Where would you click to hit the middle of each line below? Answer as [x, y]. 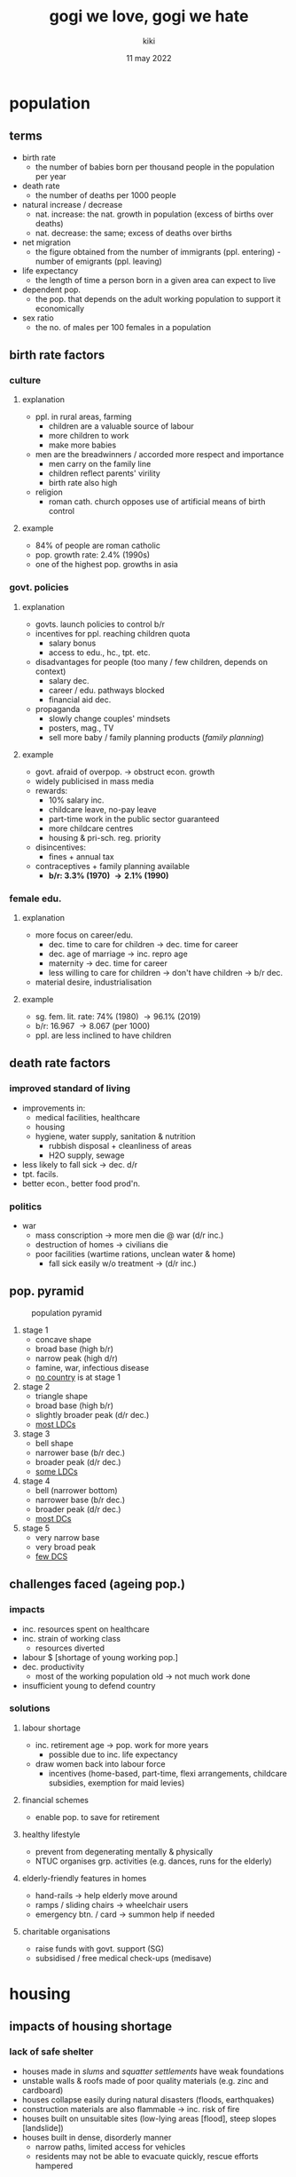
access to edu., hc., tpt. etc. [99, 652]
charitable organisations [66, 1931]
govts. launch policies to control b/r [100, 624]
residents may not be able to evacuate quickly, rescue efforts [147, 2156]
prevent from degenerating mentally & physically [124, 1851]
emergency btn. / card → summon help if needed [125, 1914]
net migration [46, 242]
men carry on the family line [100, 464]
